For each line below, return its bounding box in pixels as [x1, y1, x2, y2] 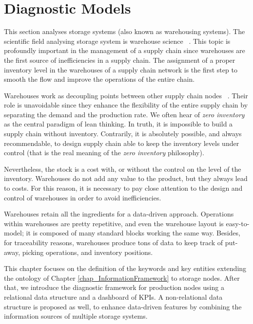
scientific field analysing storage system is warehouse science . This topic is [4, 36, 231, 46]
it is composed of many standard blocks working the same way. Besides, [26, 228, 240, 238]
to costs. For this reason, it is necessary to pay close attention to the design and [4, 183, 243, 193]
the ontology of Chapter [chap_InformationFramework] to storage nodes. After [4, 272, 240, 283]
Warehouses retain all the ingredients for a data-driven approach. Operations [4, 209, 234, 219]
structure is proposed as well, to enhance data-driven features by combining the [4, 301, 242, 311]
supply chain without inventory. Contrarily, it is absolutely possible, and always [4, 128, 242, 139]
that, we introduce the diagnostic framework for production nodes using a [4, 282, 224, 292]
